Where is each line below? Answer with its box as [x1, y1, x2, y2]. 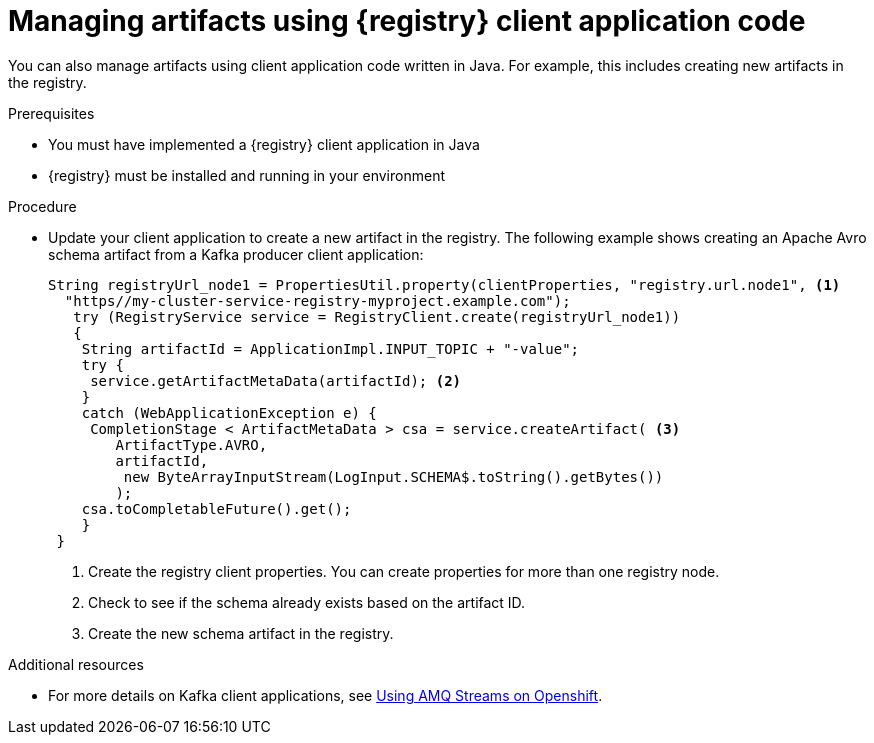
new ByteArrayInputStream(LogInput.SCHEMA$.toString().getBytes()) [123, 468, 664, 485]
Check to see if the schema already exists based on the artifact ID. [88, 593, 526, 611]
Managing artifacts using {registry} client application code [8, 4, 806, 38]
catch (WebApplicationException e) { [81, 404, 377, 421]
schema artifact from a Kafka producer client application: [48, 245, 424, 263]
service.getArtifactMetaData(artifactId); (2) [90, 372, 462, 389]
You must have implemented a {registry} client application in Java [48, 135, 480, 153]
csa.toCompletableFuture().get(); [81, 500, 352, 517]
